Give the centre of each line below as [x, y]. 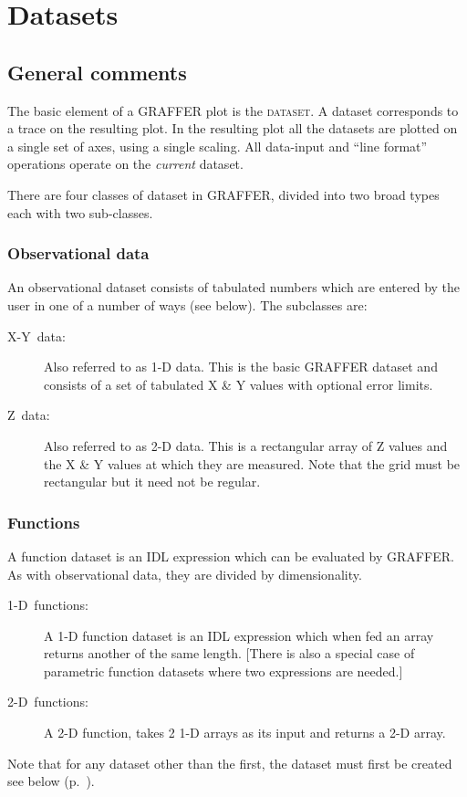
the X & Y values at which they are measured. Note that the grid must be [252, 463]
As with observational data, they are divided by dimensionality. [185, 574]
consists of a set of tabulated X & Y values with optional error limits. [239, 384]
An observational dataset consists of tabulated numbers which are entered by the [234, 287]
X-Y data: [36, 336]
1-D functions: [48, 605]
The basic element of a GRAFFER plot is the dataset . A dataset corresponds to [233, 110]
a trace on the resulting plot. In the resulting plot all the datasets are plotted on [233, 128]
